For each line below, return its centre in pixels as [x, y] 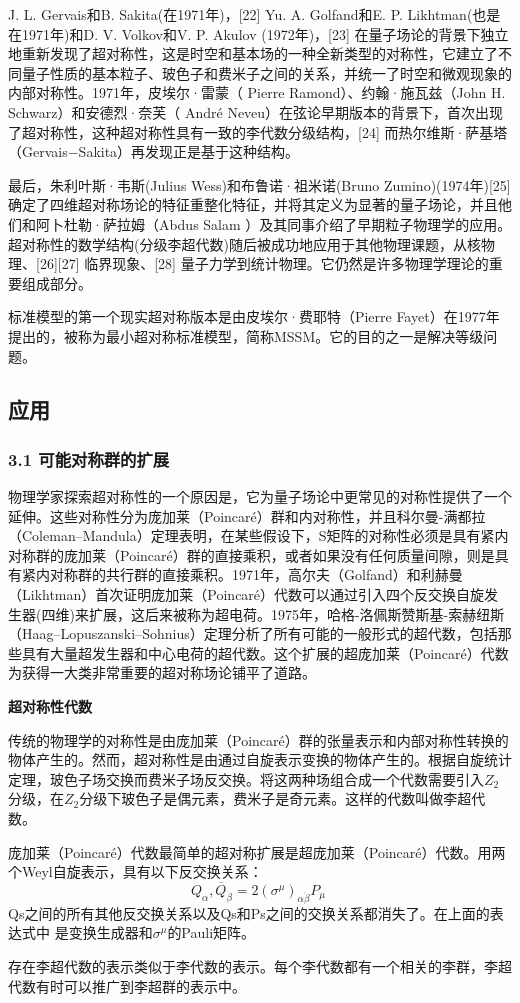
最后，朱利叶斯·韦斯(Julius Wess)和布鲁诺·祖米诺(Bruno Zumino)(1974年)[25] [259, 184]
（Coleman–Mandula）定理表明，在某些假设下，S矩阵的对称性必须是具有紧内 [258, 535]
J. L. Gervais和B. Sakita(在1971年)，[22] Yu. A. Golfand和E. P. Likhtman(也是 [254, 14]
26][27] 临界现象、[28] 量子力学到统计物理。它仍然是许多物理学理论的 [264, 263]
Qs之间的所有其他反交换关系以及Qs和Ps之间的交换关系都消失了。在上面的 [249, 912]
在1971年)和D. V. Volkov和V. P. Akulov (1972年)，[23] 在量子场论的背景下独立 [258, 33]
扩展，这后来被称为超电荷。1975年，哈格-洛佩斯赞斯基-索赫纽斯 [296, 613]
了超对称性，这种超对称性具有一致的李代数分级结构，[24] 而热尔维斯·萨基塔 [258, 131]
